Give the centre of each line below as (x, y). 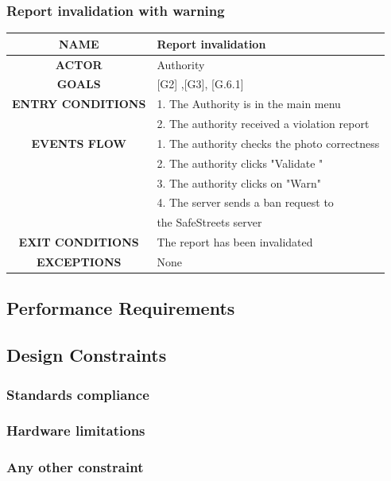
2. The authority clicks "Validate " (240, 163)
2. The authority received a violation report (263, 124)
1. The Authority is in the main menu (249, 104)
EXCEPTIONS (79, 262)
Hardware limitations (76, 431)
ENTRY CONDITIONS (79, 104)
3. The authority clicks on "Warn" (239, 182)
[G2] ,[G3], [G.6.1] (200, 84)
